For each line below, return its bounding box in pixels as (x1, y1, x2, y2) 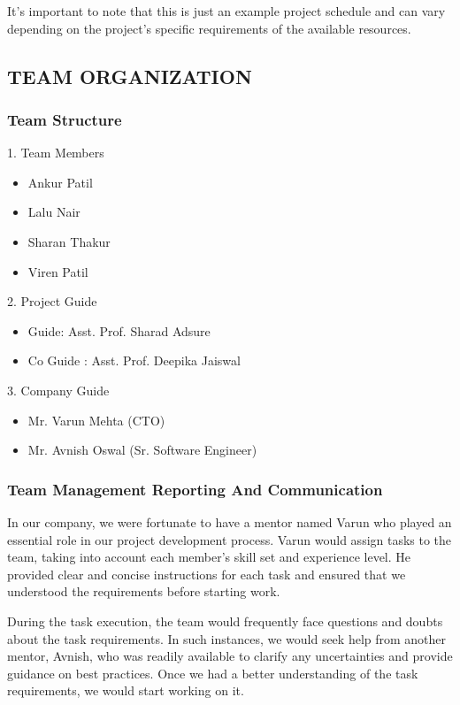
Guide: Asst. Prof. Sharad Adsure (27, 321, 211, 340)
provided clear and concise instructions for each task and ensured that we (7, 564, 406, 583)
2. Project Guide (7, 292, 97, 310)
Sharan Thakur (27, 232, 111, 250)
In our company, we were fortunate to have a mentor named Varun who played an (7, 512, 452, 531)
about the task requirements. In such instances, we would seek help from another (7, 629, 447, 648)
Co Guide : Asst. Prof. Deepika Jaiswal (27, 351, 241, 370)
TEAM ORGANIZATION (7, 62, 252, 89)
